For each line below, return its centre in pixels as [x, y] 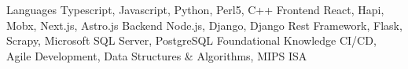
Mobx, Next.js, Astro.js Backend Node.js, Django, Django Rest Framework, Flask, [204, 25]
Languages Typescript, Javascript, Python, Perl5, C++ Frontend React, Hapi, [195, 9]
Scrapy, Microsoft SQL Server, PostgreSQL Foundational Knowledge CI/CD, [191, 40]
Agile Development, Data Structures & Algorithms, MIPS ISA [157, 55]
